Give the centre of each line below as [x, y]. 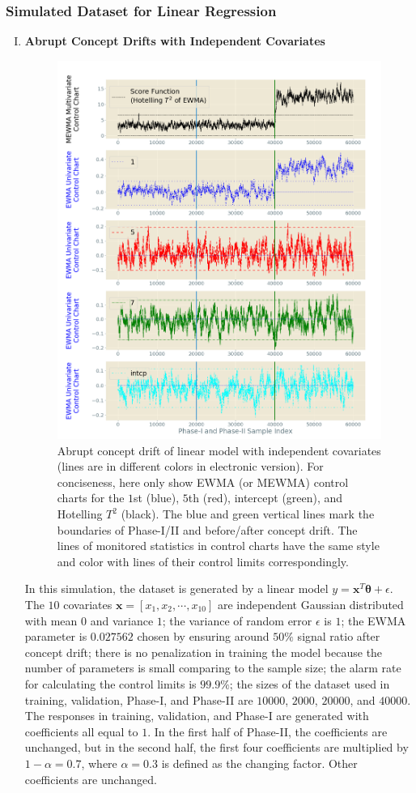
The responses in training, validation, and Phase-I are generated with [197, 716]
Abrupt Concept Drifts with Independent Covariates [175, 41]
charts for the [91, 498]
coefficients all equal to [81, 731]
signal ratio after [339, 636]
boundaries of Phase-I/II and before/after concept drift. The [207, 529]
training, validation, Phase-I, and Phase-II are [139, 699]
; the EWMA [374, 620]
